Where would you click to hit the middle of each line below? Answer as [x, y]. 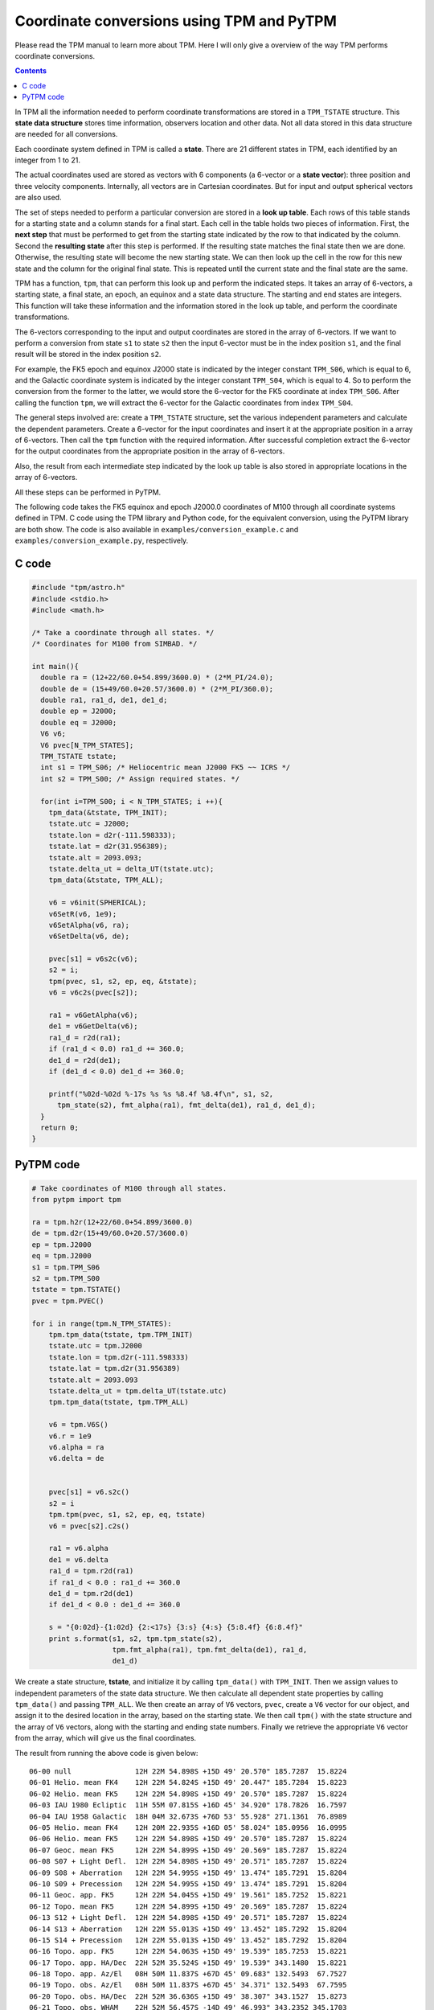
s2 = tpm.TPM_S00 [66, 1279]
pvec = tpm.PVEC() [68, 1301]
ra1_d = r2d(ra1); [85, 1038]
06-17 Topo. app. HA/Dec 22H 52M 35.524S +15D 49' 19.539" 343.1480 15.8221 [188, 1963]
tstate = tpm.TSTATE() [76, 1290]
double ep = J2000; [79, 711]
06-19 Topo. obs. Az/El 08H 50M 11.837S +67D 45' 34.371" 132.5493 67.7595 [188, 1985]
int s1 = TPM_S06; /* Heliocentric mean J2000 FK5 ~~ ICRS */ [166, 767]
